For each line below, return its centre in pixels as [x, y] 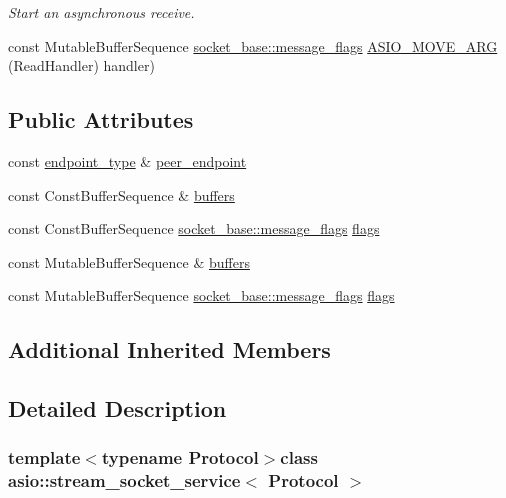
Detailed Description [117, 408]
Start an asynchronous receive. [101, 12]
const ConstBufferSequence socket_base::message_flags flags [194, 228]
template [44, 457]
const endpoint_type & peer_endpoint [127, 160]
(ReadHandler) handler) [81, 65]
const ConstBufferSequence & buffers [121, 194]
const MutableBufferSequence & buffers [129, 261]
